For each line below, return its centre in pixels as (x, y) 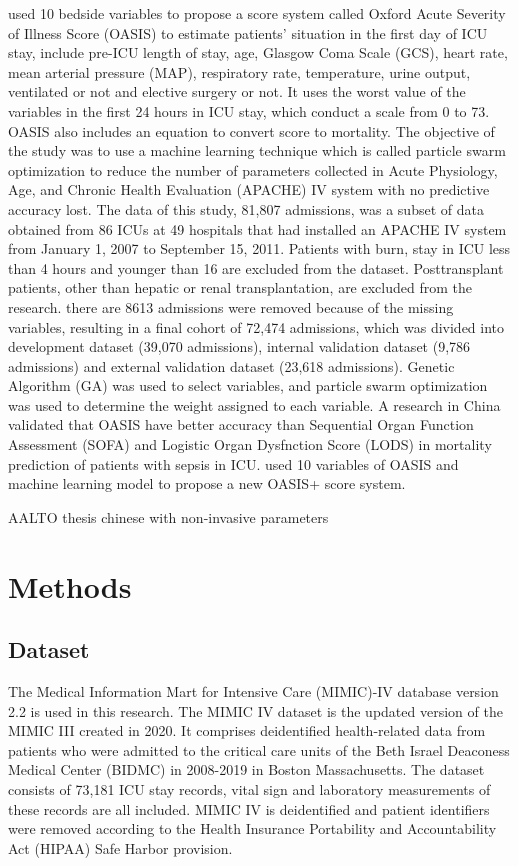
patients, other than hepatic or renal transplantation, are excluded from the (240, 287)
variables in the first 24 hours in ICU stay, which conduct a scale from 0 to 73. (249, 110)
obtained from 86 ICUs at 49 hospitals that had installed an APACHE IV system (257, 228)
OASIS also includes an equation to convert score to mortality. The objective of (251, 130)
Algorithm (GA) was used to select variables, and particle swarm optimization (248, 385)
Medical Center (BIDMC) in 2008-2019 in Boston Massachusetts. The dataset (246, 769)
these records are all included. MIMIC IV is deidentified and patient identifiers (249, 808)
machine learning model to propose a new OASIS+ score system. (207, 483)
